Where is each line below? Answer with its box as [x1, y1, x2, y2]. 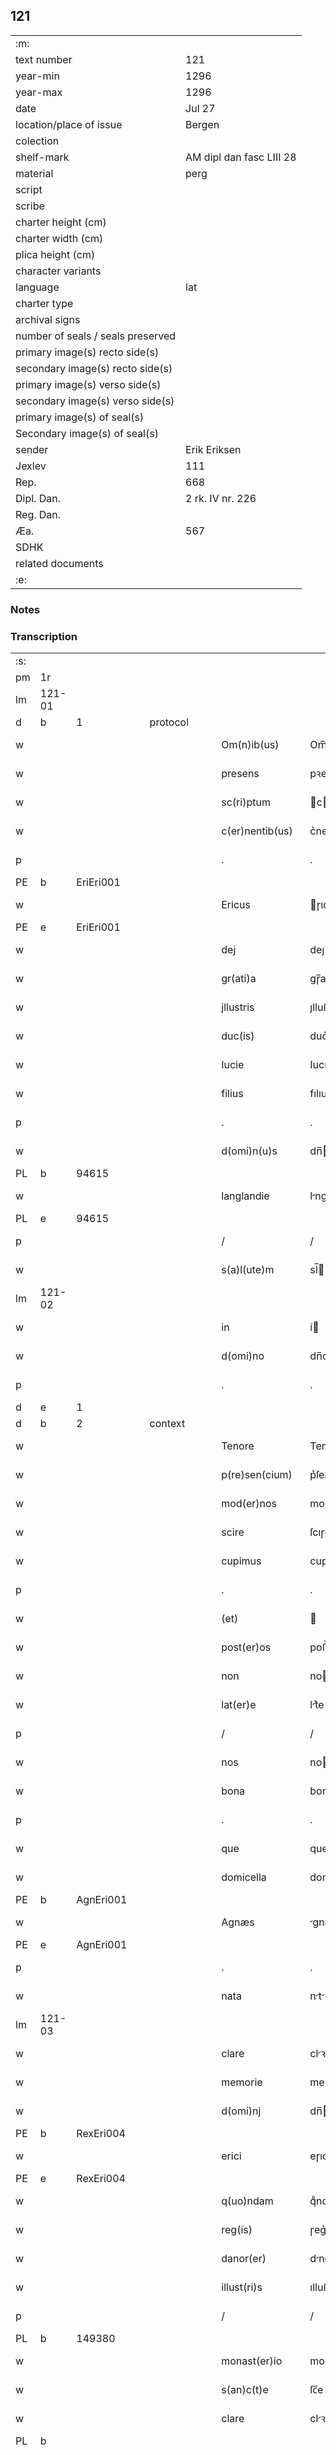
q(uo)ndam [221, 2194, 274, 2208]
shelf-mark [15, 150, 70, 164]
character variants [15, 264, 102, 278]
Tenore [221, 1439, 255, 1453]
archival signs [15, 312, 81, 326]
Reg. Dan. [15, 507, 62, 521]
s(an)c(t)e [221, 2383, 269, 2397]
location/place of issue [15, 117, 123, 131]
